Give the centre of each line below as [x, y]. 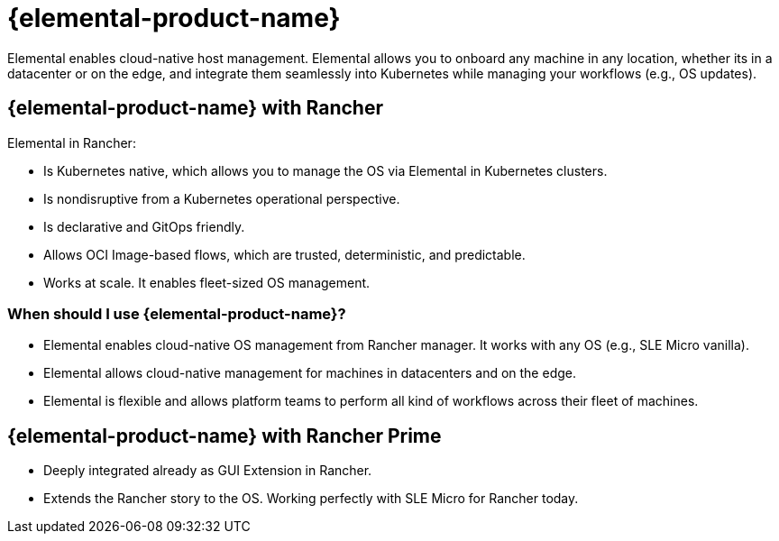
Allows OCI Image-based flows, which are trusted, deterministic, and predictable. [284, 254]
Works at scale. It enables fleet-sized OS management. [207, 282]
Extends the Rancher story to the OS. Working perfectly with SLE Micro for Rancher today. [311, 499]
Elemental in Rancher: [72, 142]
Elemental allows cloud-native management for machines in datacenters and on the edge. [310, 373]
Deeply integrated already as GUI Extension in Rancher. [208, 471]
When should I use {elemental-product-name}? [177, 313]
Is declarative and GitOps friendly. [144, 226]
